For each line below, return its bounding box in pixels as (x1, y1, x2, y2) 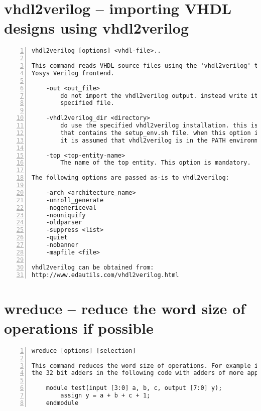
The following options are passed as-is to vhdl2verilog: (32, 174, 229, 182)
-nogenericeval (46, 204, 96, 211)
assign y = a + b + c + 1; (60, 392, 151, 399)
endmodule (46, 399, 79, 406)
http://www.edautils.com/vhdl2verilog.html (32, 271, 179, 279)
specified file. (60, 99, 114, 107)
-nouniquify (46, 211, 86, 219)
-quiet (46, 234, 68, 241)
